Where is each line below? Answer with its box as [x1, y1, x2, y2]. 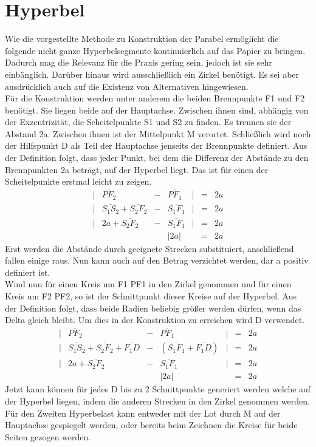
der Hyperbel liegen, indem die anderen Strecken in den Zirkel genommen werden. [5, 394, 310, 407]
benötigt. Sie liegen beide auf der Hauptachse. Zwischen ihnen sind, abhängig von [5, 103, 309, 116]
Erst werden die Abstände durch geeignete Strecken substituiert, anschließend [5, 242, 294, 254]
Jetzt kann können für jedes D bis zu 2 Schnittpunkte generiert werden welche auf [5, 383, 311, 395]
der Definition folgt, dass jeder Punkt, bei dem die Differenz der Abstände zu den [5, 151, 309, 164]
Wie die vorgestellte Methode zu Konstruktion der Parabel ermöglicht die [5, 32, 279, 45]
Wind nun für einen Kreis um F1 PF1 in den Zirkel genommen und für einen [5, 278, 292, 290]
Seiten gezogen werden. [5, 430, 91, 443]
